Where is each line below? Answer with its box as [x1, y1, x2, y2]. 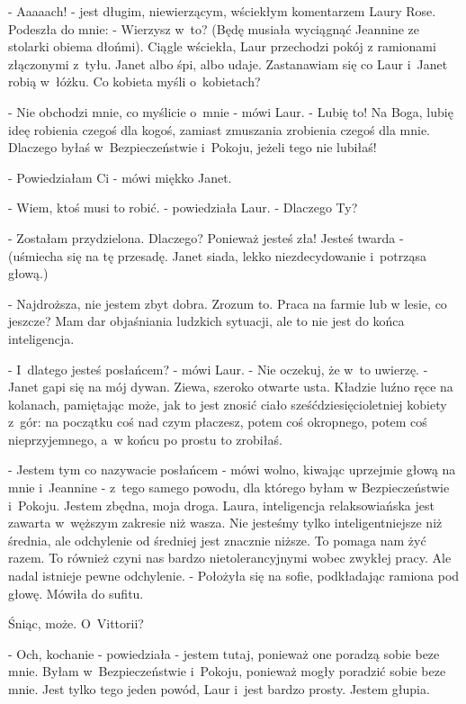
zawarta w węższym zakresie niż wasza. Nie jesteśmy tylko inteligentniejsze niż [8, 513, 443, 532]
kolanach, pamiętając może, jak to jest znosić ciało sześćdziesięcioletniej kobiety [8, 394, 447, 413]
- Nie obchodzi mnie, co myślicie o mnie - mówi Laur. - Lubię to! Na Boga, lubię [8, 102, 453, 121]
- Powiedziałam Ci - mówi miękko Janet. [8, 167, 232, 186]
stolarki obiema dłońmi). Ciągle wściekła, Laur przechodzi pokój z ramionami [8, 37, 436, 56]
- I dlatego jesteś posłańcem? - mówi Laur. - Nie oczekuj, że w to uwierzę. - [8, 359, 428, 378]
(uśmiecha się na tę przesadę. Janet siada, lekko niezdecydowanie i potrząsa [8, 246, 426, 265]
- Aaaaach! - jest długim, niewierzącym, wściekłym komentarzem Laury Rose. [8, 2, 436, 20]
